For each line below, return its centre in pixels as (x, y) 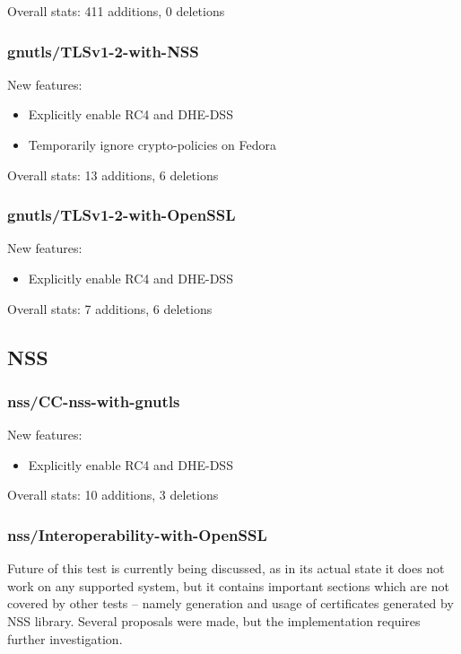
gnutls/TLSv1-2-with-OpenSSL (122, 215)
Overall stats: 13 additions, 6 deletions (113, 174)
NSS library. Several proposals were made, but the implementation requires (214, 620)
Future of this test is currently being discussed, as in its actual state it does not (226, 568)
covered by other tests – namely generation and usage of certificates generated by (230, 603)
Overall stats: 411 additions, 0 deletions (116, 11)
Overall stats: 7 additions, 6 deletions (110, 308)
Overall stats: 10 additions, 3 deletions (113, 495)
